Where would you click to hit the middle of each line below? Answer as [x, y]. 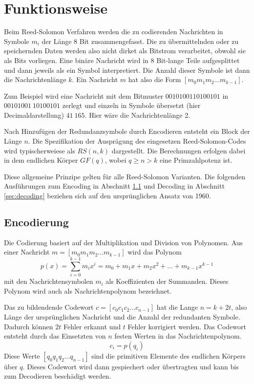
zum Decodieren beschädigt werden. [58, 376]
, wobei [116, 160]
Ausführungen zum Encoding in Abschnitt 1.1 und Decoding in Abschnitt [114, 186]
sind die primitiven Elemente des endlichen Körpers [169, 355]
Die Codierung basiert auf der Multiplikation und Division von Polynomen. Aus [124, 242]
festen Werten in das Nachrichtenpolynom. [178, 336]
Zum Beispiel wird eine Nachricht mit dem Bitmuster [84, 96]
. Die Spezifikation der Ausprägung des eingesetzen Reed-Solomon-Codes [137, 141]
